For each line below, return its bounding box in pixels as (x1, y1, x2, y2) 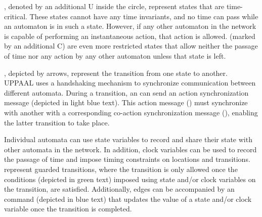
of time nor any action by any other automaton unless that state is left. (4, 50, 226, 61)
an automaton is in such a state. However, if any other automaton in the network (4, 21, 256, 31)
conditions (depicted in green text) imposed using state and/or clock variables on (4, 173, 256, 184)
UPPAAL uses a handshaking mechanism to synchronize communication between (4, 77, 256, 88)
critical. (4, 11, 27, 21)
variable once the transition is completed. (4, 203, 132, 214)
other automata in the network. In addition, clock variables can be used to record (4, 144, 257, 154)
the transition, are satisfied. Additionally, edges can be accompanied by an (4, 184, 235, 194)
